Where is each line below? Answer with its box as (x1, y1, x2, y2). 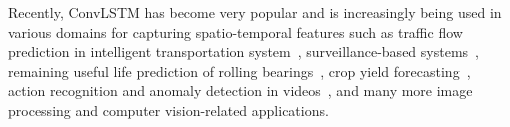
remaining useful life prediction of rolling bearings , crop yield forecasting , (8, 60, 471, 81)
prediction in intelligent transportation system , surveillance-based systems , (8, 41, 479, 62)
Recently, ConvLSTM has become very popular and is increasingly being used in (8, 2, 502, 22)
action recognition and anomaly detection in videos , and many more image (8, 80, 473, 101)
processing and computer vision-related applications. (8, 99, 329, 120)
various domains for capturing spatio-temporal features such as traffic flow (8, 21, 463, 42)
